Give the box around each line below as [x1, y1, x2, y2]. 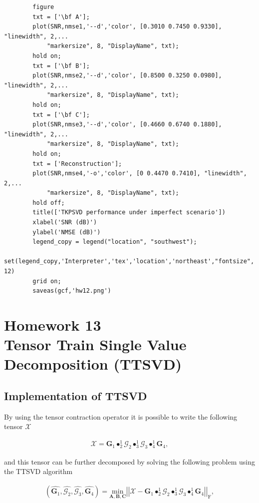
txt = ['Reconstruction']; [32, 160, 122, 167]
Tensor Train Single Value [4, 334, 187, 355]
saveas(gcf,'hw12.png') [32, 287, 111, 295]
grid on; [32, 277, 61, 285]
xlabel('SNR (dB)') [32, 219, 97, 226]
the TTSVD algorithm [4, 466, 73, 477]
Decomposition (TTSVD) [4, 354, 182, 374]
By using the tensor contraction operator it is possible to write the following [4, 411, 238, 422]
